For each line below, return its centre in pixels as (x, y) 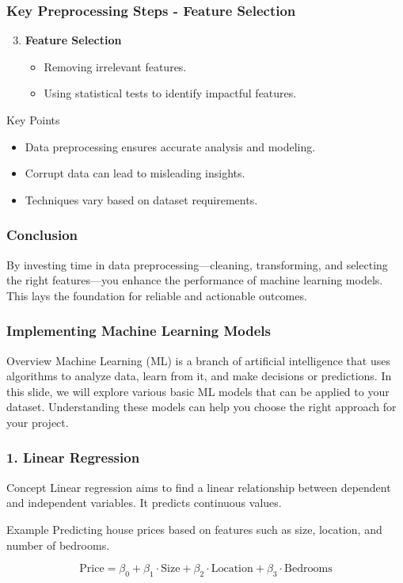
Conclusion (42, 235)
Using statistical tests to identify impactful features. (170, 93)
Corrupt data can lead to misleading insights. (135, 173)
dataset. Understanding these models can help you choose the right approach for (201, 407)
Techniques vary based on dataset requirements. (141, 199)
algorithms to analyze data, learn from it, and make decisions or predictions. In (199, 376)
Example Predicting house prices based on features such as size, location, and (194, 529)
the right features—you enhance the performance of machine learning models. (195, 280)
